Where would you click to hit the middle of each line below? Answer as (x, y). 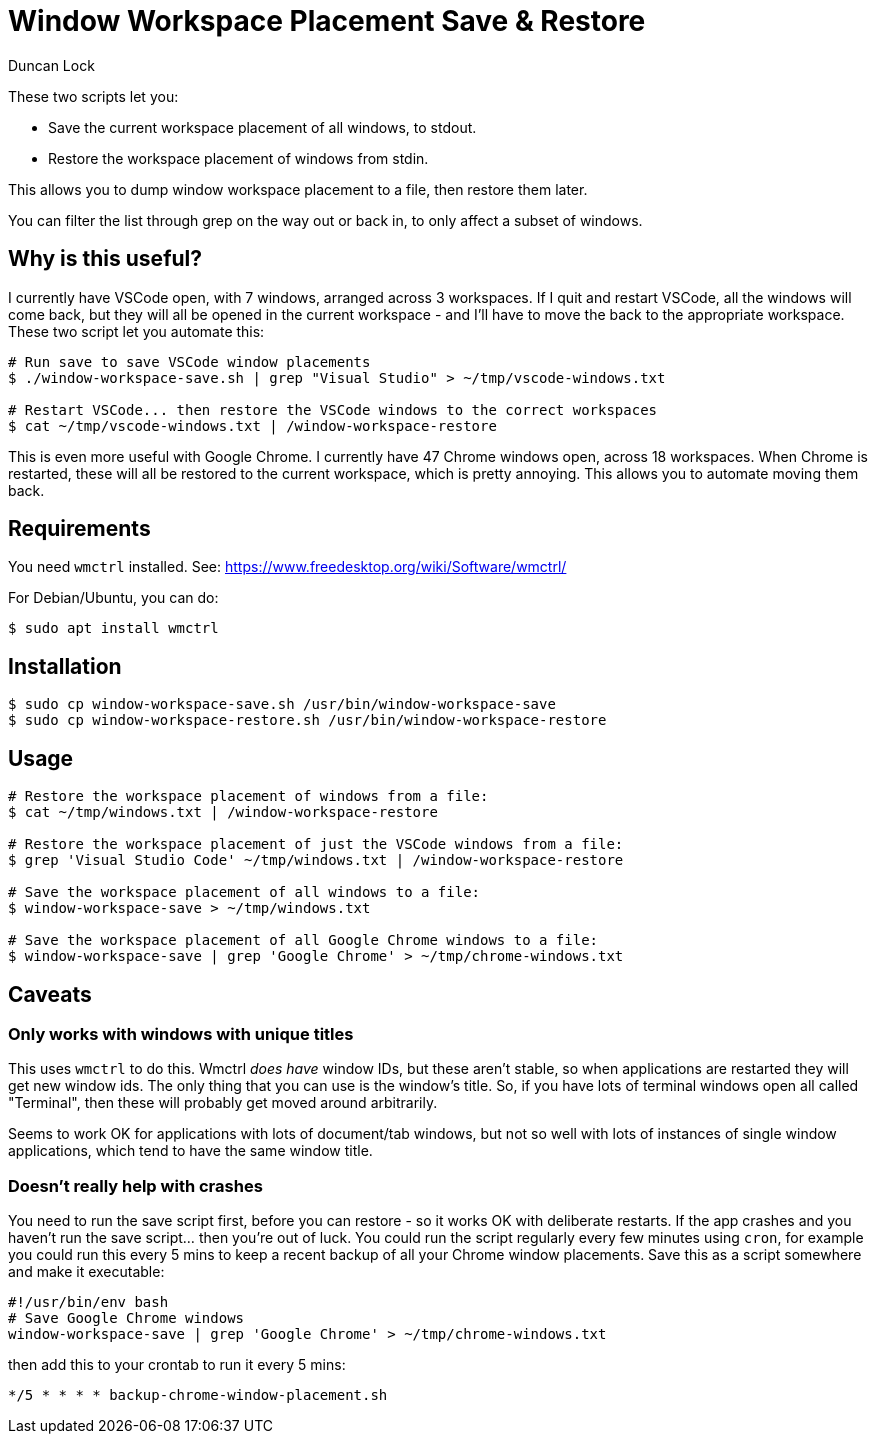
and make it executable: (86, 1272)
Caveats (50, 994)
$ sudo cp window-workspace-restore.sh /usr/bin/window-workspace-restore (307, 720)
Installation (65, 666)
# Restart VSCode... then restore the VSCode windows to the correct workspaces (333, 409)
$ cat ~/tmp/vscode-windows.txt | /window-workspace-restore (252, 425)
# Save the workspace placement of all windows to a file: (244, 892)
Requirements (79, 529)
